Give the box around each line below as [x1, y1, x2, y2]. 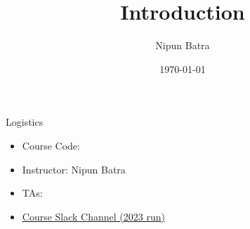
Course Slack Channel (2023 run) [22, 209, 165, 223]
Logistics [6, 115, 44, 129]
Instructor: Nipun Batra [22, 162, 126, 176]
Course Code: [22, 138, 80, 152]
